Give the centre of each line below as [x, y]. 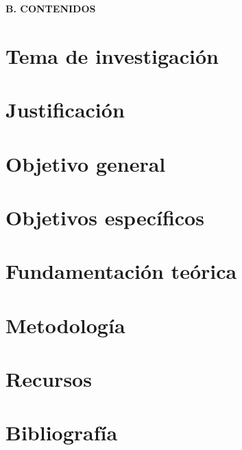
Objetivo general [86, 163]
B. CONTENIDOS [51, 8]
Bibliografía [62, 432]
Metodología [65, 325]
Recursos [49, 379]
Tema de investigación [112, 55]
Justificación [65, 110]
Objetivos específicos [105, 217]
